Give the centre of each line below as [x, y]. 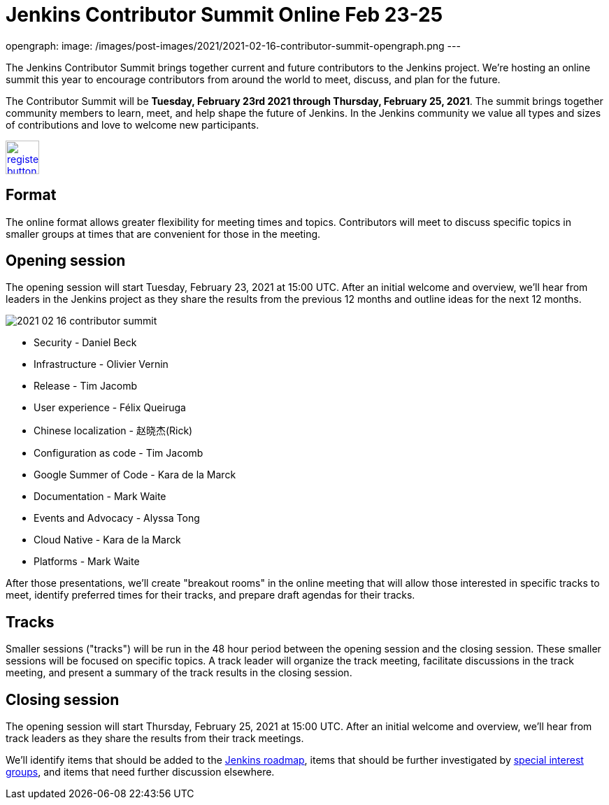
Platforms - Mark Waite [87, 562]
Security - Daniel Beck [85, 343]
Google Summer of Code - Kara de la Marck [135, 475]
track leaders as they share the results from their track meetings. [155, 739]
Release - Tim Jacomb [86, 386]
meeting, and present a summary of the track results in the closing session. [179, 673]
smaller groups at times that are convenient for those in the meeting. [163, 234]
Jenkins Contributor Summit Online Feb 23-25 [224, 15]
